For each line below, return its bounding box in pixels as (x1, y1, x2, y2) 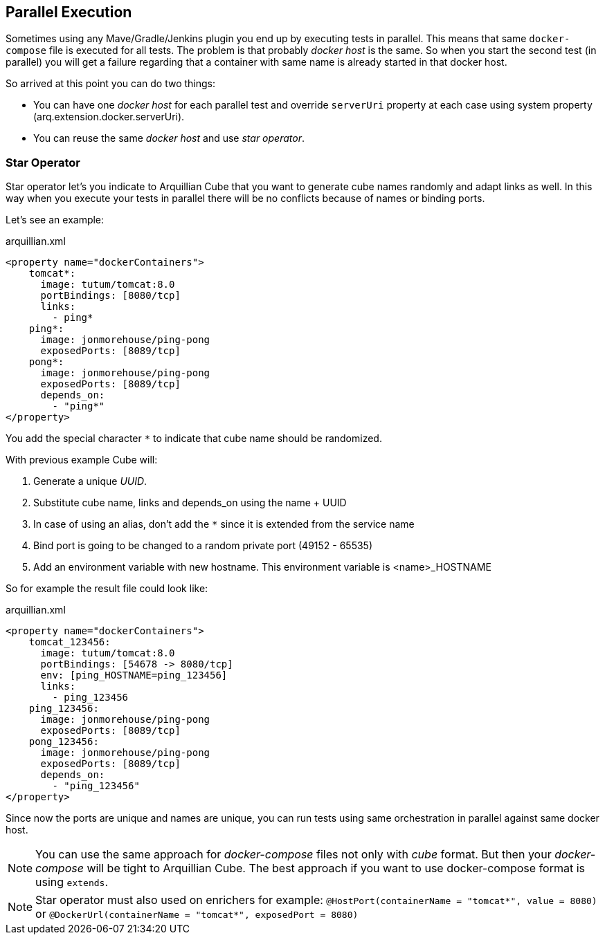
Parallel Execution (6, 3, 132, 21)
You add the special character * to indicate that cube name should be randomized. (6, 432, 382, 445)
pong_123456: (28, 736, 99, 748)
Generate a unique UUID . (33, 475, 147, 488)
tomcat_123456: (28, 636, 111, 648)
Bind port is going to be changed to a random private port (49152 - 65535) (33, 540, 373, 552)
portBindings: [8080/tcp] (40, 290, 181, 302)
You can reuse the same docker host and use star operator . (33, 132, 305, 145)
